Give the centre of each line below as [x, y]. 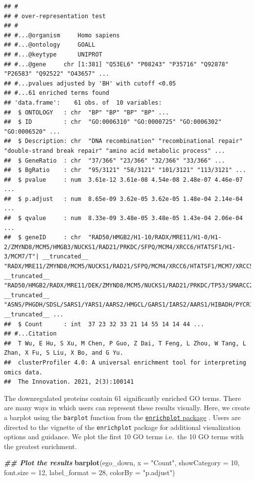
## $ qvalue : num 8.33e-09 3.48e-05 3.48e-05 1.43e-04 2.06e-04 [123, 218]
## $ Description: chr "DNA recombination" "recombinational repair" [123, 141]
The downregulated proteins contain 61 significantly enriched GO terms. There [123, 398]
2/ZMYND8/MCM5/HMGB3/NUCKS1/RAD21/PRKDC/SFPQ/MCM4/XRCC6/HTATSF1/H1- [120, 247]
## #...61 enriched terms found [57, 93]
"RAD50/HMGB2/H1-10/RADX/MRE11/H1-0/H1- [155, 238]
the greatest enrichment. [40, 446]
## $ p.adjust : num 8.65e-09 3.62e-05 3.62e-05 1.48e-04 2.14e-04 [123, 199]
